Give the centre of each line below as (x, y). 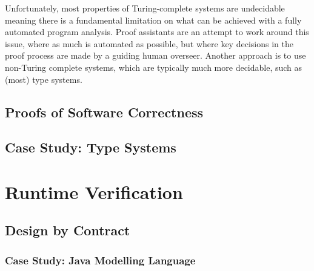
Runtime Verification (94, 191)
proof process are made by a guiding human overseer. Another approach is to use (155, 55)
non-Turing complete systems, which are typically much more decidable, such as (154, 67)
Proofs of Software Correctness (104, 112)
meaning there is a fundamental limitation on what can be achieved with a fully (153, 20)
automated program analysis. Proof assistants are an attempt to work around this (157, 32)
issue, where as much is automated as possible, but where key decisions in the (149, 43)
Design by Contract (68, 230)
